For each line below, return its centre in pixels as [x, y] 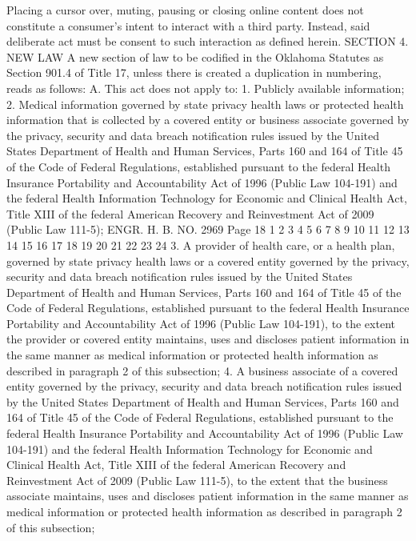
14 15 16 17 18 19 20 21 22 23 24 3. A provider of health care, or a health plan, [201, 244]
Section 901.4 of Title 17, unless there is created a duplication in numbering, [194, 72]
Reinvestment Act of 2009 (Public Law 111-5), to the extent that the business [197, 480]
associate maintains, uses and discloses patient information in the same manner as [208, 496]
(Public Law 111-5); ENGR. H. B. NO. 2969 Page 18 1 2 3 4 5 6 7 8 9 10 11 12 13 [208, 229]
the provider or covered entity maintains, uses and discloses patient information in [208, 339]
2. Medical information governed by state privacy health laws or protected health [205, 104]
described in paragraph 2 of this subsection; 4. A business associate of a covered [202, 370]
